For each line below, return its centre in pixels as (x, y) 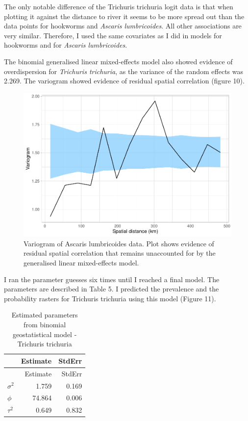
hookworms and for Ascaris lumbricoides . (66, 45)
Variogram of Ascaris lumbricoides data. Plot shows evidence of (119, 243)
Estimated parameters (45, 315)
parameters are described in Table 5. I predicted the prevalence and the (112, 289)
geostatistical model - (45, 334)
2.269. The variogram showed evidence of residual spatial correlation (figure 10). (124, 81)
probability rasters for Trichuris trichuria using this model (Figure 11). (110, 298)
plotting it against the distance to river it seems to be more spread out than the (124, 16)
